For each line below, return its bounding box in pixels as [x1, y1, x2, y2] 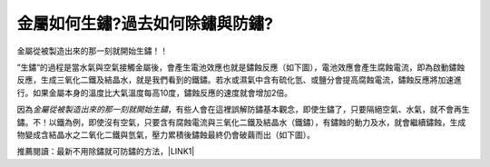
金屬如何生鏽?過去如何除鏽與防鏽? [16, 14, 274, 34]
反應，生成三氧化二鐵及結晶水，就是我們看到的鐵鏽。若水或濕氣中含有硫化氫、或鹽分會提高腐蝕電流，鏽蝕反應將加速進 [16, 74, 462, 85]
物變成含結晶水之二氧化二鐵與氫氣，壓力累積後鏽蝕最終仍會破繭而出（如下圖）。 [16, 129, 315, 140]
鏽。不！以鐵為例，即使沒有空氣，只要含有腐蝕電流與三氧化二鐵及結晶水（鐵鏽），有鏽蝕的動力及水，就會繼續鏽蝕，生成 [16, 116, 466, 127]
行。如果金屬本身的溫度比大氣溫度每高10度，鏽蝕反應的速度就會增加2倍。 [16, 87, 293, 98]
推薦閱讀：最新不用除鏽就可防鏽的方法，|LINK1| [16, 146, 195, 157]
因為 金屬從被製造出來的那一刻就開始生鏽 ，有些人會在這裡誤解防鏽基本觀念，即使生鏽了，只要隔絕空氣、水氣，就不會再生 [16, 104, 470, 115]
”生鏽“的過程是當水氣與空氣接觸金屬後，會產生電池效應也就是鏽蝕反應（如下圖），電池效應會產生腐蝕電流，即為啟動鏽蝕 [16, 62, 465, 73]
